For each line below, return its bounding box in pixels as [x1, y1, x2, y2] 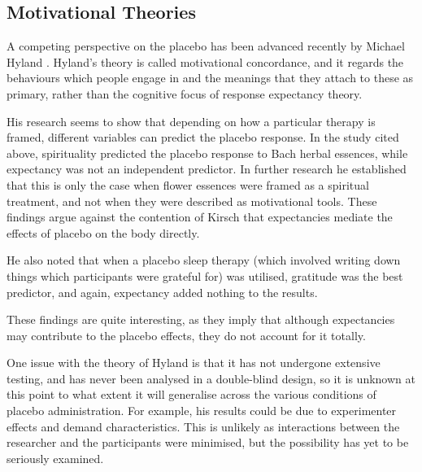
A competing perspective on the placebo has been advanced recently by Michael [7, 37, 405, 55]
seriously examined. [7, 449, 104, 466]
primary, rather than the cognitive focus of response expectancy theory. [7, 85, 363, 102]
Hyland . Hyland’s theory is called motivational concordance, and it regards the [7, 53, 404, 70]
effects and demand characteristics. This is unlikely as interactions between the [7, 417, 400, 435]
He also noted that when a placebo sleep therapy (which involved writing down [7, 251, 401, 269]
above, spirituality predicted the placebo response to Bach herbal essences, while [7, 144, 408, 161]
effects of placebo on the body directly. [7, 224, 200, 241]
